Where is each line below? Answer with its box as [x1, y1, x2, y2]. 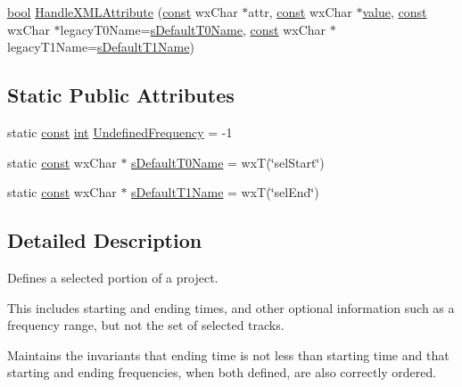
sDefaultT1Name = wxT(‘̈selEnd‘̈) [131, 183, 319, 202]
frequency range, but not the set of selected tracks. [7, 316, 285, 334]
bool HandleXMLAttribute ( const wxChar [7, 3, 238, 21]
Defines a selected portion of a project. [7, 268, 219, 286]
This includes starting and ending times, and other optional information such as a [7, 298, 455, 317]
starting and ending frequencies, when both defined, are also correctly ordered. [7, 363, 437, 382]
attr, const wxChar [248, 3, 352, 21]
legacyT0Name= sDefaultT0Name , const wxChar [60, 20, 326, 38]
